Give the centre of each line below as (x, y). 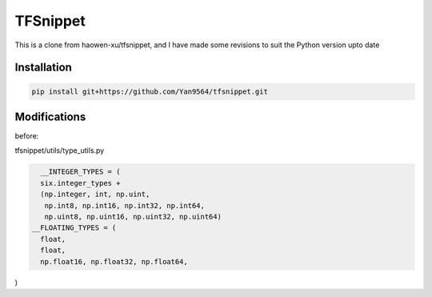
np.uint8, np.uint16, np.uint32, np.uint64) (133, 217)
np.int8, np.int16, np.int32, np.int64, (125, 205)
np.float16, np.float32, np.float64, (114, 261)
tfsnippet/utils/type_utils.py (60, 151)
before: (27, 136)
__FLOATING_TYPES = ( (74, 228)
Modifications (50, 116)
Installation (43, 68)
